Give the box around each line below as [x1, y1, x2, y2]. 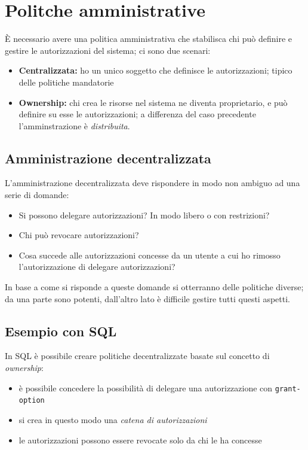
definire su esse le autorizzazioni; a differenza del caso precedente [19, 108, 256, 120]
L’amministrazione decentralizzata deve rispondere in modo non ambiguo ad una [5, 177, 300, 189]
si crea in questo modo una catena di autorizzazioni [19, 413, 207, 425]
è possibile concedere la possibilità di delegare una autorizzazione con [19, 381, 273, 394]
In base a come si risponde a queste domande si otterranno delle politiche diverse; [5, 281, 304, 293]
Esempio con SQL [5, 321, 117, 340]
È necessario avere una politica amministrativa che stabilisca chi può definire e [5, 32, 292, 45]
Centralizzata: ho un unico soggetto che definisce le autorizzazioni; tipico [19, 64, 292, 77]
